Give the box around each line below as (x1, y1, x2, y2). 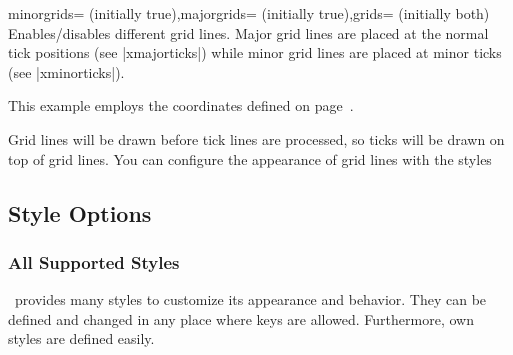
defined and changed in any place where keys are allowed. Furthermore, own (8, 308, 474, 329)
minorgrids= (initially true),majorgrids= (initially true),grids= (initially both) (8, 3, 490, 23)
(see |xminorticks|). (8, 61, 125, 82)
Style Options (8, 197, 152, 228)
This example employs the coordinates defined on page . (8, 95, 354, 116)
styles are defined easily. (8, 328, 155, 349)
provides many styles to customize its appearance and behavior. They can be (14, 289, 487, 310)
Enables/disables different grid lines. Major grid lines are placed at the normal (8, 22, 489, 43)
